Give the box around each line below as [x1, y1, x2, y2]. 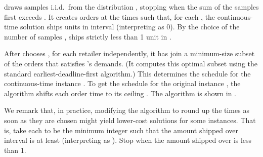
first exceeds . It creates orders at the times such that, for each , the [4, 11, 215, 22]
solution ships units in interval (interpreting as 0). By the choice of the [20, 21, 240, 32]
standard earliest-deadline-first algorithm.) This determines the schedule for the [4, 68, 251, 78]
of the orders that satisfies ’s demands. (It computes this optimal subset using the [4, 58, 258, 68]
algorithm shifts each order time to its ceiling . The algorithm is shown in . [4, 88, 237, 98]
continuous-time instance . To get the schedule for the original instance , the [4, 78, 241, 89]
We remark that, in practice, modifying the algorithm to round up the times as [4, 105, 249, 115]
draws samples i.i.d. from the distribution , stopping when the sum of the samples [4, 2, 259, 12]
